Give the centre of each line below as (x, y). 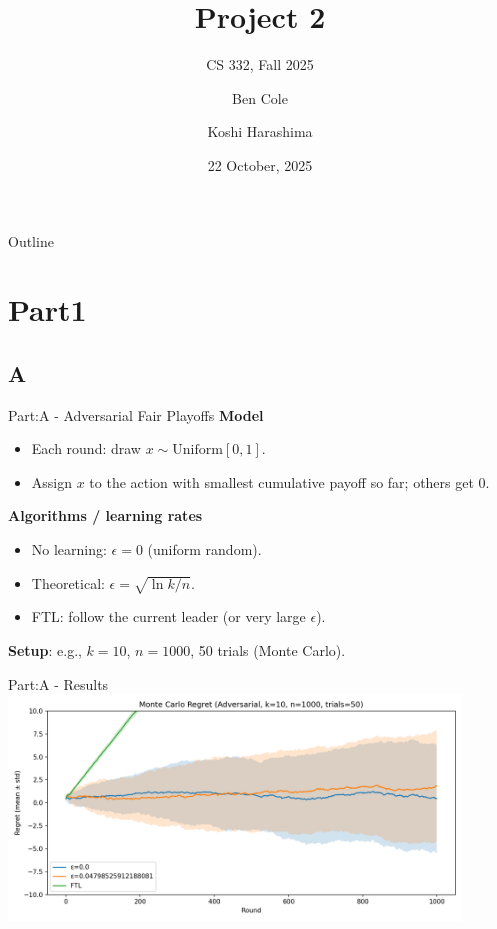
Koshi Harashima (260, 131)
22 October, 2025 (260, 164)
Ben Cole (260, 97)
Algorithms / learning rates (105, 515)
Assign (52, 481)
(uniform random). (204, 549)
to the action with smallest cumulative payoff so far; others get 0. (289, 481)
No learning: (69, 549)
